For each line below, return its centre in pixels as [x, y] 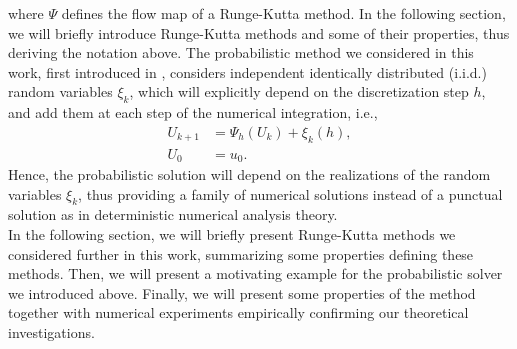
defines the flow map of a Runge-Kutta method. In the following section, [283, 13]
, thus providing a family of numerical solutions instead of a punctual [290, 193]
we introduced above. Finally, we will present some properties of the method [242, 292]
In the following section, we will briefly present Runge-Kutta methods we [232, 234]
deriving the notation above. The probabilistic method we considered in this [241, 52]
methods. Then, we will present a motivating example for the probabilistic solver [255, 273]
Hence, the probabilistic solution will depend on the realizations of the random [249, 174]
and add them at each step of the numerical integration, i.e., [193, 112]
